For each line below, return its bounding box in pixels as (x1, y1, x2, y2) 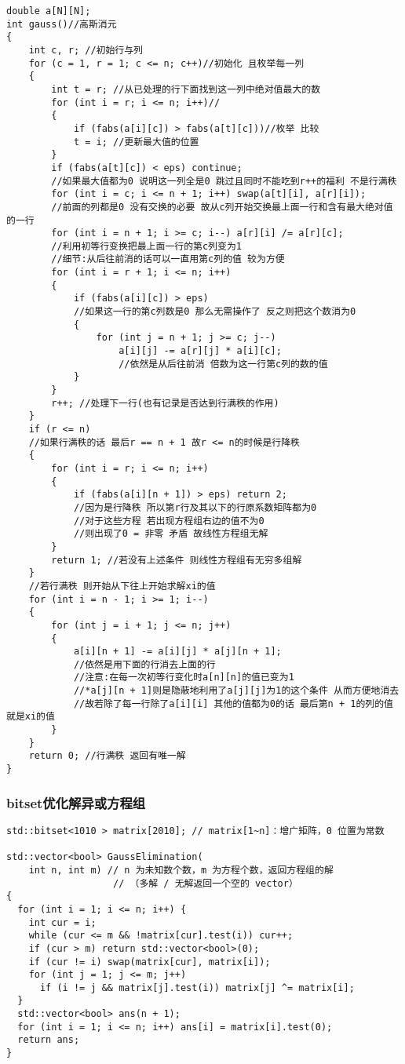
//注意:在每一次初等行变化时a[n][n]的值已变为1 (73, 672, 294, 683)
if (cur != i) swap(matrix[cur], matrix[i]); (28, 956, 271, 967)
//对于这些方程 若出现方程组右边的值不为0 (73, 515, 265, 527)
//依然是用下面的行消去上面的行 (73, 658, 216, 670)
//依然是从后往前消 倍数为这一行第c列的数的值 (119, 358, 328, 370)
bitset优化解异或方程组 (6, 793, 146, 812)
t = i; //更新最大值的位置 (73, 136, 199, 148)
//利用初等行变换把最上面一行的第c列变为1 (51, 240, 242, 252)
